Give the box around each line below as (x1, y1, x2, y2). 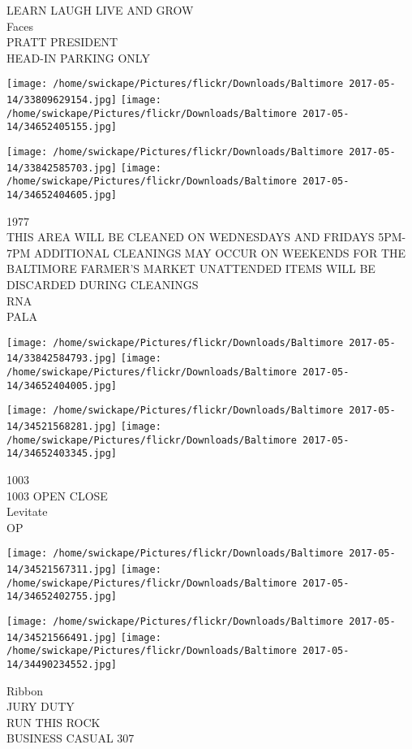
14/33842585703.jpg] (6, 162, 118, 174)
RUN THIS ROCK (6, 713, 101, 730)
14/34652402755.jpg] (6, 591, 118, 603)
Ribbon (6, 682, 43, 699)
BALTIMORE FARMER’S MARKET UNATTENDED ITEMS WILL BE (6, 260, 376, 277)
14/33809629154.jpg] (6, 94, 118, 106)
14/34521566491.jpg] (6, 631, 118, 643)
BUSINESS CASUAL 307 (6, 730, 135, 747)
